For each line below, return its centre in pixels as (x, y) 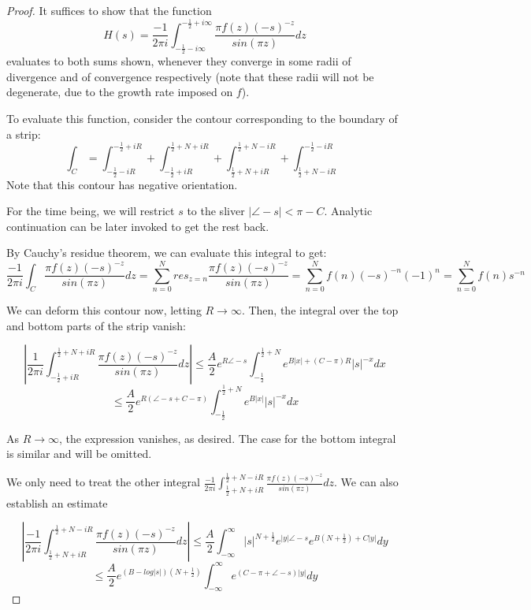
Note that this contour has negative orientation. (122, 184)
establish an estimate (57, 502)
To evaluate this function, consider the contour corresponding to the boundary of (202, 118)
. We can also (366, 482)
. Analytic (348, 211)
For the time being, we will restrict (91, 211)
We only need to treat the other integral (103, 482)
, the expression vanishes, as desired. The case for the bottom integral (228, 438)
